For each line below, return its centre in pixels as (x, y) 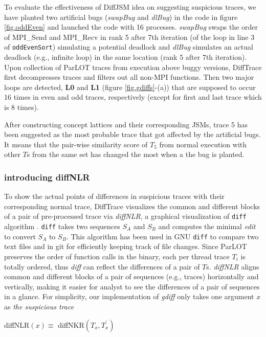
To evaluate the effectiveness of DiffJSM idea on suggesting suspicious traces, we (130, 7)
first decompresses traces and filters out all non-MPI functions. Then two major (129, 77)
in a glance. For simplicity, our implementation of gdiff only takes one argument (129, 296)
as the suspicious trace (39, 306)
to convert (20, 236)
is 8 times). (21, 107)
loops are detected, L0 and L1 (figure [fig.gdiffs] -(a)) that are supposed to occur (130, 87)
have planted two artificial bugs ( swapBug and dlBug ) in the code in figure (121, 17)
